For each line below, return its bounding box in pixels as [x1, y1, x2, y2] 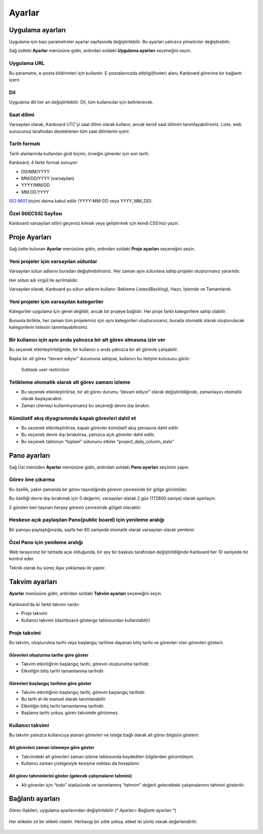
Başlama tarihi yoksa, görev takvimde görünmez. [21, 710, 119, 716]
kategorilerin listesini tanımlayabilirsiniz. [9, 325, 89, 330]
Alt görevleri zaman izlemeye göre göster [9, 745, 94, 751]
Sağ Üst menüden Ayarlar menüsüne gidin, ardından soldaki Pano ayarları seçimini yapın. [9, 464, 190, 470]
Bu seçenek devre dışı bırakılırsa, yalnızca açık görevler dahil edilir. [21, 432, 155, 438]
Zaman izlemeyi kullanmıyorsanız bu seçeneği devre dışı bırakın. [21, 403, 150, 408]
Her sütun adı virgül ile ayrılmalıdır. [9, 277, 78, 283]
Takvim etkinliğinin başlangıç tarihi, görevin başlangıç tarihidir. [21, 690, 146, 695]
